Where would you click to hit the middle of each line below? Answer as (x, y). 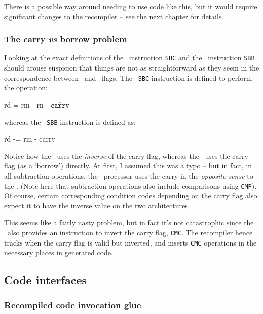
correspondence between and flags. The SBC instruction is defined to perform (128, 77)
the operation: (26, 88)
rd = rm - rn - (26, 104)
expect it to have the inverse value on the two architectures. (97, 205)
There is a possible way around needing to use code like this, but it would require (131, 6)
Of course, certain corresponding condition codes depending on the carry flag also (131, 196)
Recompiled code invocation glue (73, 305)
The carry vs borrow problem (66, 39)
